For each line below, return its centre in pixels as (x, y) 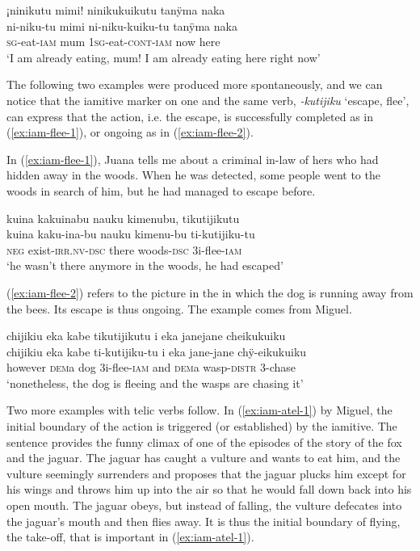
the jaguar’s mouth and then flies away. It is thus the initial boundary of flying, (204, 521)
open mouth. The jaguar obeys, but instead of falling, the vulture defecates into (204, 505)
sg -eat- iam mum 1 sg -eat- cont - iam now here (113, 42)
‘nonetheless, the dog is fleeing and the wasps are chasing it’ (155, 383)
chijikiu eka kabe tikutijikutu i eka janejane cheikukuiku (146, 336)
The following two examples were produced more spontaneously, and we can (195, 84)
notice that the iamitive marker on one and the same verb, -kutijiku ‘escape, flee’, (208, 100)
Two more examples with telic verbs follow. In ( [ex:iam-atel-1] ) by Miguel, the (199, 410)
